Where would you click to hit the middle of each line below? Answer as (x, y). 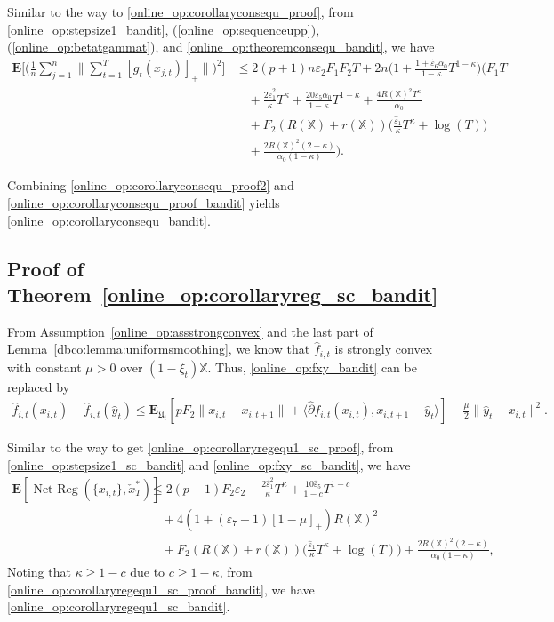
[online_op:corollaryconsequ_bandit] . (109, 220)
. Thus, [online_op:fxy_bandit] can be (312, 367)
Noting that (39, 571)
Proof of (46, 268)
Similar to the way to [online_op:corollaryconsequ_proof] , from (181, 12)
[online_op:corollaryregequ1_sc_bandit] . (119, 606)
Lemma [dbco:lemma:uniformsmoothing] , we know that (159, 349)
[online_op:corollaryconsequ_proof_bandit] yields (144, 202)
